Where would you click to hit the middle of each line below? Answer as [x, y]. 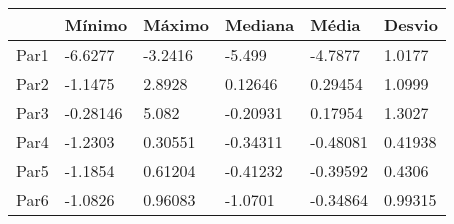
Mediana [259, 24]
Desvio [411, 24]
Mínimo [96, 24]
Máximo [176, 24]
